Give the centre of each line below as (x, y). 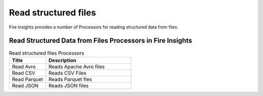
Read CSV (24, 73)
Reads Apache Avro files (76, 67)
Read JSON (25, 85)
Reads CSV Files (67, 73)
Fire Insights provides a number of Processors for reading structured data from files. (94, 27)
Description (62, 60)
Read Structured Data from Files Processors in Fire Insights (101, 41)
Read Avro (24, 67)
